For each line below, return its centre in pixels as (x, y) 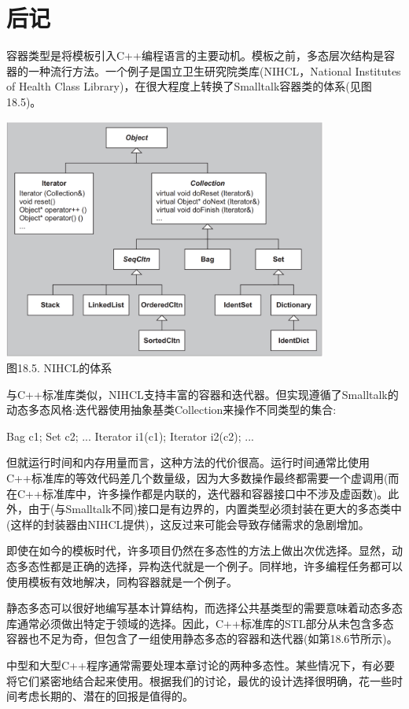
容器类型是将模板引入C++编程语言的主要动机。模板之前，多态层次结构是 (195, 55)
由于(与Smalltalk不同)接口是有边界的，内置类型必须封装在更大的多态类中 (215, 509)
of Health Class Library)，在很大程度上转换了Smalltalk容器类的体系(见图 (189, 86)
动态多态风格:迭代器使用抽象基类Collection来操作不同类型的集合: (171, 410)
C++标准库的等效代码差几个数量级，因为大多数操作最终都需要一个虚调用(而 (203, 478)
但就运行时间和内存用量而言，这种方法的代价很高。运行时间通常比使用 (188, 462)
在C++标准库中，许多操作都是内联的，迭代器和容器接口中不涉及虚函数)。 (197, 493)
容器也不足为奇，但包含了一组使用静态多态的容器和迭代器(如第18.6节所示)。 (202, 639)
